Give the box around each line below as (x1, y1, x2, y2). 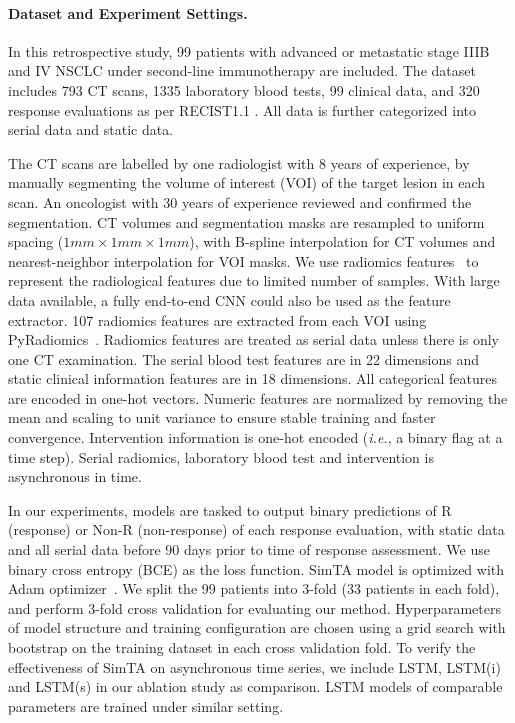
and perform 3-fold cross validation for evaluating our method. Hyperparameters (8, 597, 501, 618)
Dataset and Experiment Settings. (8, 2, 248, 23)
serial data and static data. (8, 119, 174, 140)
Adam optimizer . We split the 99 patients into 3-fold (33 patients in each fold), (8, 578, 500, 599)
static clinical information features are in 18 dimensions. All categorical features (8, 368, 498, 389)
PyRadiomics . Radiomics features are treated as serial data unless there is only (8, 329, 499, 350)
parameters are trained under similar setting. (8, 695, 284, 716)
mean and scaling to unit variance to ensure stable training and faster (8, 407, 436, 428)
